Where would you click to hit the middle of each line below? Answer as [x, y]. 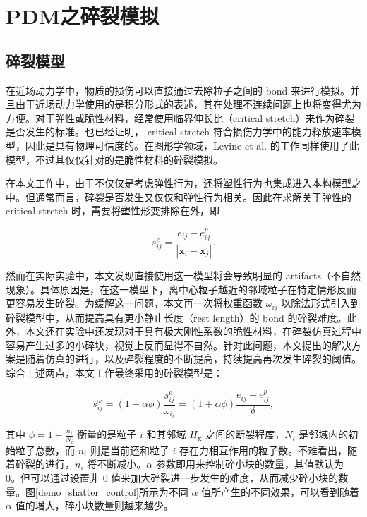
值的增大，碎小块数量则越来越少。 [94, 505]
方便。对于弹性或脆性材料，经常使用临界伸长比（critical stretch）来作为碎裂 [180, 117]
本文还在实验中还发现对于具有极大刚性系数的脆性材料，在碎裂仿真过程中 [193, 331]
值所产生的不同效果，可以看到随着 [281, 491]
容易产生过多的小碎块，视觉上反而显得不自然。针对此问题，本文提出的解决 [179, 345]
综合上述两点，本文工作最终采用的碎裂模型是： [114, 373]
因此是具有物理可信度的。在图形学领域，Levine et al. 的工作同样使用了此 [192, 145]
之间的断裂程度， [245, 434]
